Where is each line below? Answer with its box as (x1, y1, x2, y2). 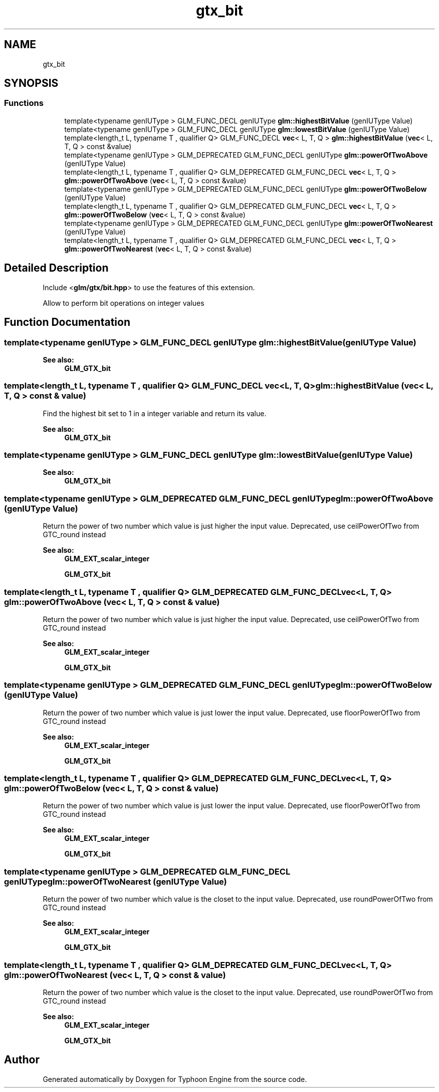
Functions (4, 98, 44, 108)
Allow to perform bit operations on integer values (43, 298, 204, 307)
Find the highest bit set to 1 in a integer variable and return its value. (43, 409, 267, 418)
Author (4, 1053, 40, 1066)
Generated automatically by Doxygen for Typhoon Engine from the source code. (43, 1074, 307, 1083)
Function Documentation (4, 316, 130, 329)
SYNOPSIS (4, 77, 59, 90)
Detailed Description (4, 262, 109, 275)
